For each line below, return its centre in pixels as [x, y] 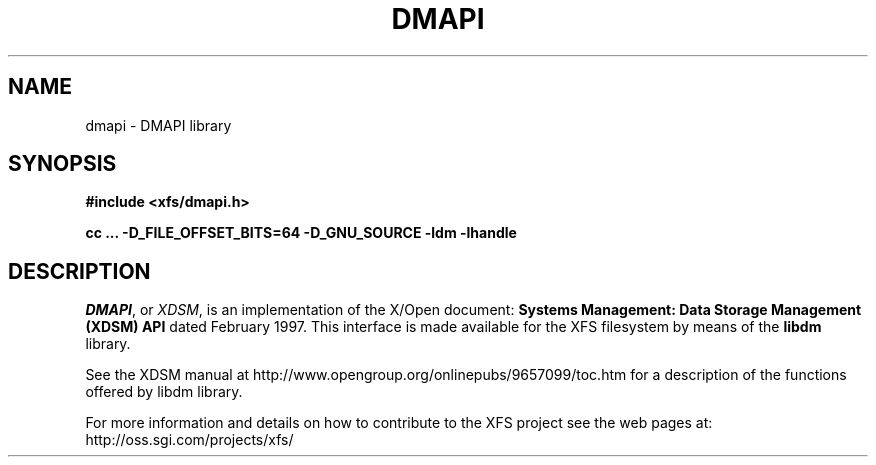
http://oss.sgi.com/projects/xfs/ [189, 440]
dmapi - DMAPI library [158, 125]
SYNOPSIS [62, 164]
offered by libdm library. [164, 392]
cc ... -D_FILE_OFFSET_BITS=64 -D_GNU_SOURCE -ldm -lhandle [301, 233]
